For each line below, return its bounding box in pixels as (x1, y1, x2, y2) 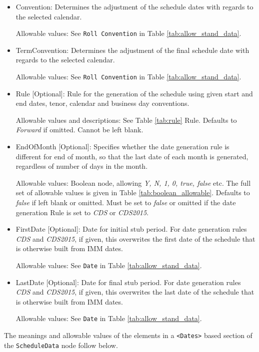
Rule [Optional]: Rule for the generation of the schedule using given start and (15, 88, 253, 98)
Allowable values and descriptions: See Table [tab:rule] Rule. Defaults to (15, 114, 237, 125)
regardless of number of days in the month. (15, 161, 148, 171)
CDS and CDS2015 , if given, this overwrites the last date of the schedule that (15, 287, 254, 297)
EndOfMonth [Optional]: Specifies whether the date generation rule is (15, 141, 229, 152)
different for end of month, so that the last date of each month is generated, (15, 151, 248, 161)
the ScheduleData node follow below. (4, 340, 118, 350)
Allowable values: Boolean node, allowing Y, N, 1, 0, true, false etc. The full (15, 177, 251, 188)
